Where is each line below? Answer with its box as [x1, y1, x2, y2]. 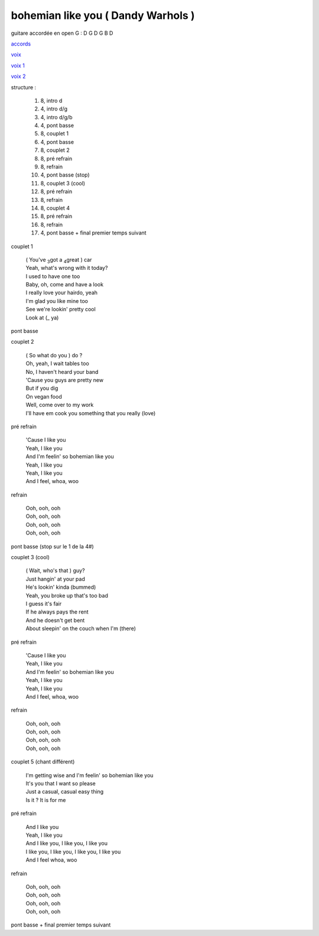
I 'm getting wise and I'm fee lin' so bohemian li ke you [25, 771, 154, 779]
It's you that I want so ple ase [25, 780, 96, 787]
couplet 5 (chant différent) [11, 758, 75, 765]
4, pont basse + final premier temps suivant [40, 229, 147, 236]
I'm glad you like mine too [25, 297, 89, 304]
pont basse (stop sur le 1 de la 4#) [11, 543, 94, 550]
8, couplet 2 [40, 146, 70, 154]
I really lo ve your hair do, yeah [25, 289, 97, 296]
